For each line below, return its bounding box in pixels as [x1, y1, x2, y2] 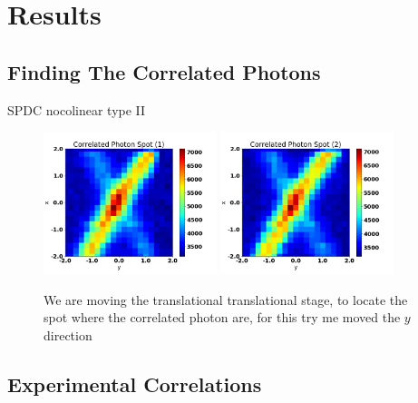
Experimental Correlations [7, 370, 262, 398]
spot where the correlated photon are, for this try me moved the [44, 308, 401, 327]
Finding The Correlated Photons [7, 57, 321, 85]
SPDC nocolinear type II [7, 100, 146, 119]
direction [44, 326, 92, 345]
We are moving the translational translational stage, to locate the [44, 290, 408, 309]
